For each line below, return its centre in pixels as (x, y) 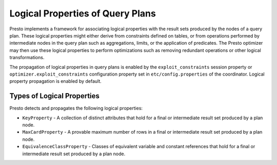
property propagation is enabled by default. (56, 81)
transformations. (27, 58)
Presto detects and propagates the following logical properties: (76, 108)
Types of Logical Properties (55, 96)
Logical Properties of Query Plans (83, 13)
